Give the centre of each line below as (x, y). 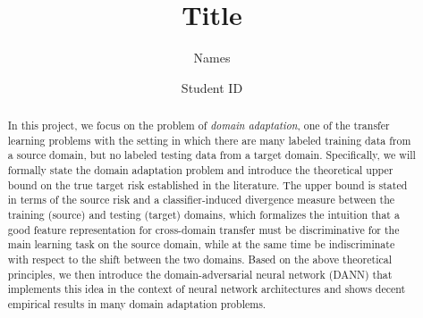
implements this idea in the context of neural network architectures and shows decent (207, 289)
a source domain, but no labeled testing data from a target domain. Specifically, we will (211, 155)
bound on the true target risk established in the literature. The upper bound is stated (207, 184)
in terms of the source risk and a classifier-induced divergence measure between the (201, 200)
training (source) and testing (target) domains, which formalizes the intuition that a (203, 215)
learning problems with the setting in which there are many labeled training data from (209, 140)
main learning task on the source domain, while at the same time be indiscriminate (201, 244)
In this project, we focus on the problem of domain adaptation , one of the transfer (199, 126)
